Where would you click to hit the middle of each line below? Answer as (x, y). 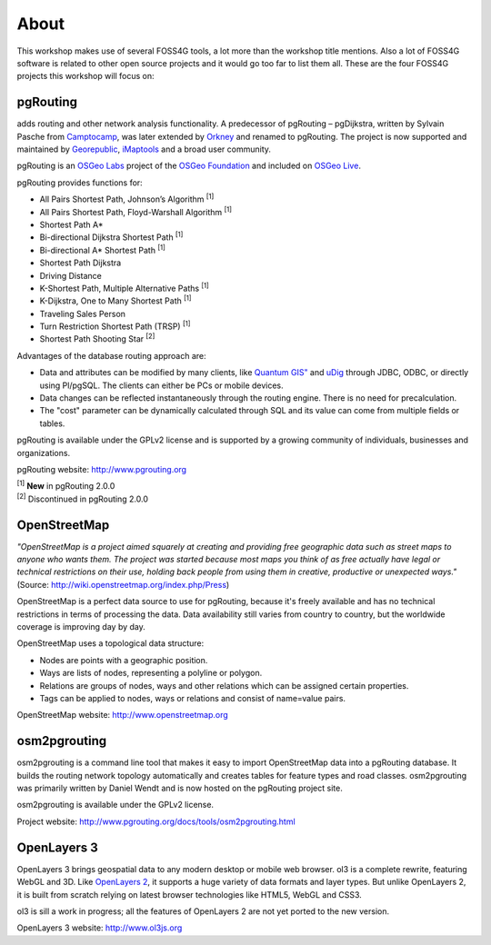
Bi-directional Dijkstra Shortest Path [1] (111, 236)
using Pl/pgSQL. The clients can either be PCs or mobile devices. (161, 385)
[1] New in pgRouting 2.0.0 (66, 485)
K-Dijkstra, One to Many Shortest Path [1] (115, 300)
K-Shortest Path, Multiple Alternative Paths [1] (124, 288)
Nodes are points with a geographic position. (124, 660)
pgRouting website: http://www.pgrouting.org (101, 469)
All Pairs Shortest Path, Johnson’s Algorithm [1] (127, 198)
